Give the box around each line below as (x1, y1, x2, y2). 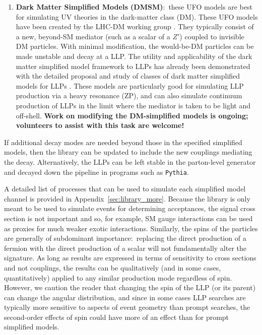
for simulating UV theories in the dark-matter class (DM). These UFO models (16, 11, 258, 22)
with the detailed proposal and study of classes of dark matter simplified (16, 71, 240, 81)
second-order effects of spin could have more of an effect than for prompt (4, 311, 229, 322)
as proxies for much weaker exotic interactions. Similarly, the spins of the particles (4, 223, 258, 233)
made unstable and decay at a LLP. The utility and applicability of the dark (16, 50, 252, 61)
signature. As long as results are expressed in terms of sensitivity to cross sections (4, 252, 256, 263)
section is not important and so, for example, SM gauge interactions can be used (4, 213, 253, 223)
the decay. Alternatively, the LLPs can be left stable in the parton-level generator (4, 156, 256, 167)
